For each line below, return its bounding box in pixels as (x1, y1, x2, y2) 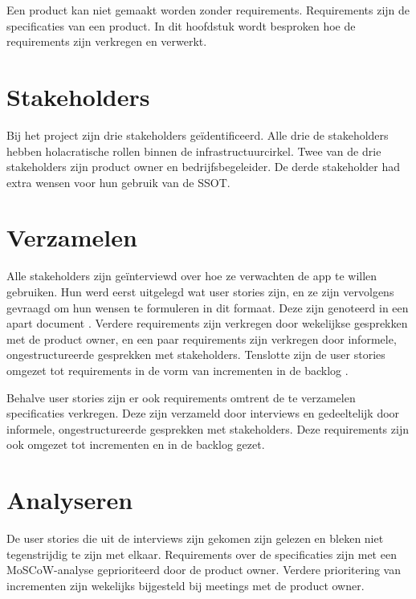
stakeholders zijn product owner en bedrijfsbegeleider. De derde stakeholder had (6, 158, 401, 175)
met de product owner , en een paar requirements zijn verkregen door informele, (6, 330, 397, 347)
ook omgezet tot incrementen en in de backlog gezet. (6, 436, 265, 453)
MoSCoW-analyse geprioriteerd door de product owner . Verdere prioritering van (6, 561, 401, 578)
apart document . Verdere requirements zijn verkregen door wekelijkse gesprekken (6, 315, 408, 332)
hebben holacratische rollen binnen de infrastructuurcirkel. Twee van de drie (6, 142, 381, 159)
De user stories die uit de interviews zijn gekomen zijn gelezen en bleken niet (6, 530, 384, 547)
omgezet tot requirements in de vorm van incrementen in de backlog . (6, 361, 349, 378)
